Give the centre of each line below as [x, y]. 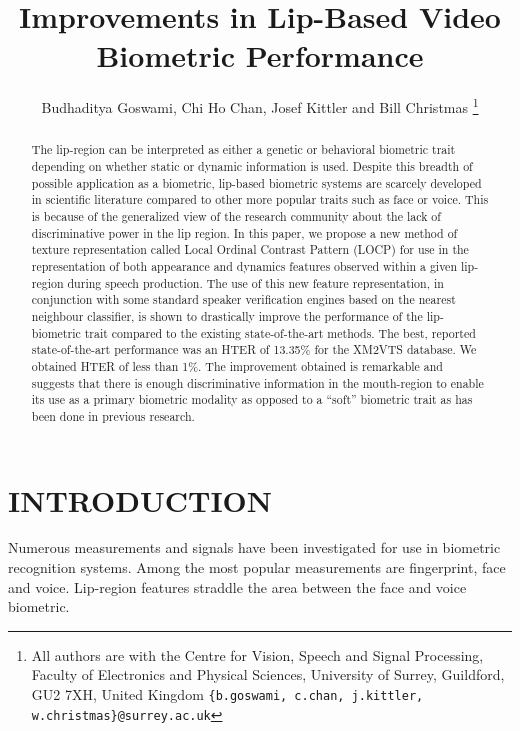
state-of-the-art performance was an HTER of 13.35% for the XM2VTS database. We [254, 349]
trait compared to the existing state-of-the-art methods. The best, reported [280, 332]
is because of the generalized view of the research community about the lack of [236, 215]
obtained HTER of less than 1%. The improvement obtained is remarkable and [237, 365]
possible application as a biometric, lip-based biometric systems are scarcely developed [256, 182]
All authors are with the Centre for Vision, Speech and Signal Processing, [257, 654]
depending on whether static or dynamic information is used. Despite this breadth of [252, 166]
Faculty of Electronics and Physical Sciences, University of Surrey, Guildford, [268, 674]
